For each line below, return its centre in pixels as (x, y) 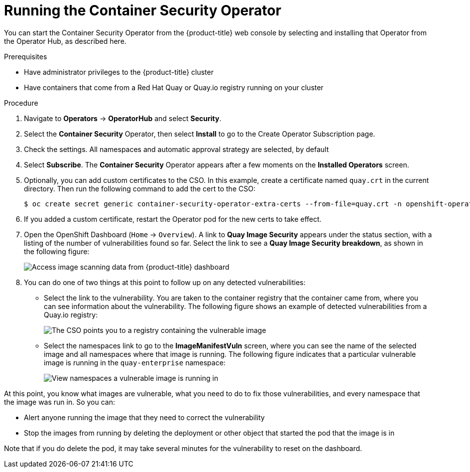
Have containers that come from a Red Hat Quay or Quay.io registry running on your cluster (174, 87)
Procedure (21, 103)
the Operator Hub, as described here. (65, 41)
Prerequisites (26, 56)
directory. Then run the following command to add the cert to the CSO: (140, 188)
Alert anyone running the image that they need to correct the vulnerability (144, 417)
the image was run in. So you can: (60, 402)
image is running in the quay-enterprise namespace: (135, 362)
